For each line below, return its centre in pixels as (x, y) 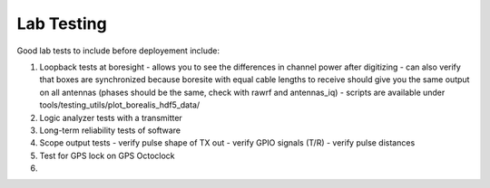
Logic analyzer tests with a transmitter (111, 117)
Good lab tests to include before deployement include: (118, 51)
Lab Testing (62, 23)
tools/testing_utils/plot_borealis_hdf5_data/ (120, 105)
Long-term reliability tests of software (110, 130)
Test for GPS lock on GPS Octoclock (108, 155)
